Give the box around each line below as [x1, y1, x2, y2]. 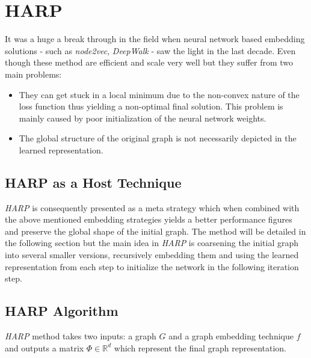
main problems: [5, 67, 62, 80]
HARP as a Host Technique [5, 173, 182, 191]
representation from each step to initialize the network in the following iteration [5, 260, 299, 273]
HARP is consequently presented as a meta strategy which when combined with [5, 201, 300, 214]
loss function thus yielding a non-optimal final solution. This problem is [19, 100, 283, 113]
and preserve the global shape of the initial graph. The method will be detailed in [5, 224, 306, 237]
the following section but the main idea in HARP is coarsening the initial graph [5, 236, 299, 249]
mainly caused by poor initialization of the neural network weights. [19, 111, 266, 124]
